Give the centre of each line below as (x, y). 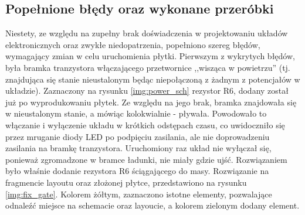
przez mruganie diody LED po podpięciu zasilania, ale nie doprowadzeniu (138, 136)
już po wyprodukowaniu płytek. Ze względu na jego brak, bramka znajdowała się (151, 102)
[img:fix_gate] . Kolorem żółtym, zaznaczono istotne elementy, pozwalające (139, 194)
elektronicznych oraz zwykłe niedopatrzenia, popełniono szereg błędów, (133, 44)
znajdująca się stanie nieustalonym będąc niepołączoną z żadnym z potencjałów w (153, 79)
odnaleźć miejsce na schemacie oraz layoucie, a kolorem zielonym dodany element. (152, 205)
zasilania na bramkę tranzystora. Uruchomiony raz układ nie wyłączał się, (138, 148)
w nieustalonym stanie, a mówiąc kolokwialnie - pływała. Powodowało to (136, 113)
